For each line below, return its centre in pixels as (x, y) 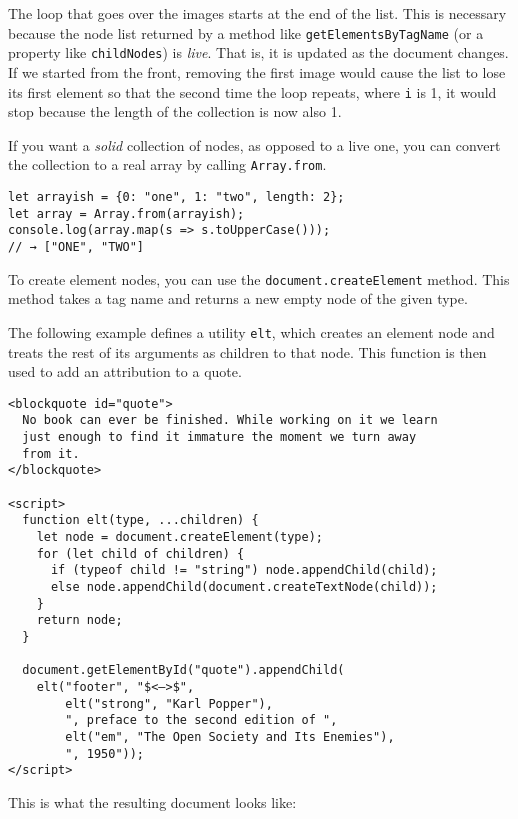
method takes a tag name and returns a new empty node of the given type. (238, 298)
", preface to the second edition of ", (201, 720)
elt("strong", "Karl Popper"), (169, 703)
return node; (79, 620)
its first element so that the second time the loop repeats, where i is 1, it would (252, 91)
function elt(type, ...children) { (140, 520)
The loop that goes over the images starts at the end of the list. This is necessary (257, 13)
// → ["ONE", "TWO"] (76, 246)
